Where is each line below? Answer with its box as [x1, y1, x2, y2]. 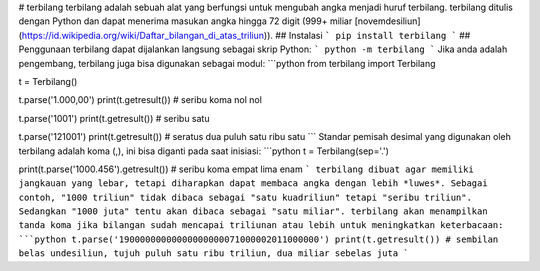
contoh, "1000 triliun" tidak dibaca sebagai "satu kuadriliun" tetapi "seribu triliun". [18, 191, 472, 203]
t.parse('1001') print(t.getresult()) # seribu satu [18, 112, 210, 124]
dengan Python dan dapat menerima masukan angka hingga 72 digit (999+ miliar [18, 15, 353, 27]
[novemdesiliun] [354, 15, 421, 27]
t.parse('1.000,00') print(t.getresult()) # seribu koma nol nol [18, 94, 262, 106]
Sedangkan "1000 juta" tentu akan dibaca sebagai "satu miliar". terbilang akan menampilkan [18, 206, 489, 217]
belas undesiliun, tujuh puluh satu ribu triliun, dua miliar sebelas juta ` [18, 248, 409, 259]
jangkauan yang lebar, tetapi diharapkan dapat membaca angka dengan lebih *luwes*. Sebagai [18, 178, 489, 189]
